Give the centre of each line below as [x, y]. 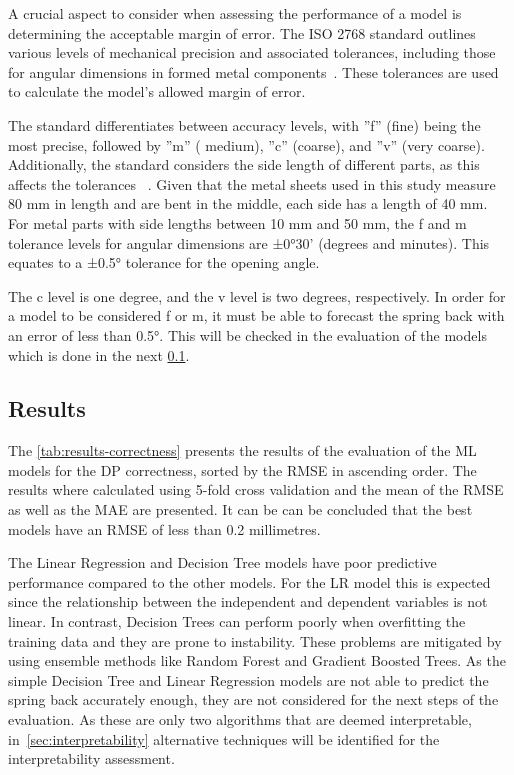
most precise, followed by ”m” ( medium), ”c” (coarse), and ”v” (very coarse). [246, 144]
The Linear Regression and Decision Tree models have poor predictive [222, 562]
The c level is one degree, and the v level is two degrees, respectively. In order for [257, 295]
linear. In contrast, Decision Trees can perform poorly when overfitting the [237, 621]
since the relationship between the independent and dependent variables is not [248, 601]
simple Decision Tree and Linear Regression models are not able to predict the [248, 679]
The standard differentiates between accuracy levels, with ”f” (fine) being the [244, 124]
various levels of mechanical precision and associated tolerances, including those [252, 52]
